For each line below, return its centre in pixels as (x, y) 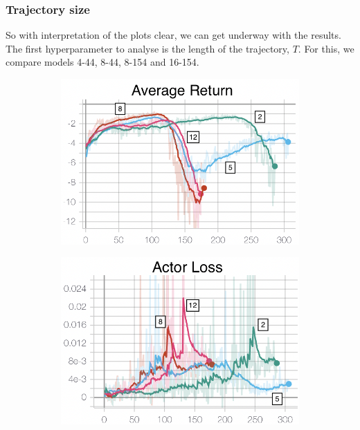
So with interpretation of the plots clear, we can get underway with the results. (173, 35)
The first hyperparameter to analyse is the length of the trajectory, (147, 48)
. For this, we (326, 48)
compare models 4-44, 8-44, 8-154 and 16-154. (102, 62)
